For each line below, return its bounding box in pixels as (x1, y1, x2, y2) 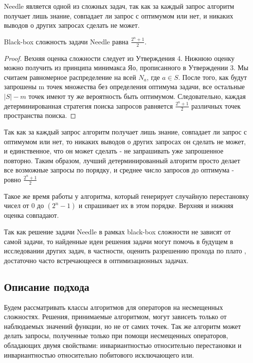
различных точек (191, 100, 241, 111)
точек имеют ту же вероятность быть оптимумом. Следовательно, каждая (28, 91, 246, 101)
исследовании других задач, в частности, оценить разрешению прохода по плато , (4, 246, 246, 256)
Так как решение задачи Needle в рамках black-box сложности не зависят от (4, 226, 231, 236)
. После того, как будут (178, 72, 247, 82)
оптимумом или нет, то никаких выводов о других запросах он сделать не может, (4, 136, 246, 146)
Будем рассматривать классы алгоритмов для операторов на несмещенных (4, 302, 223, 312)
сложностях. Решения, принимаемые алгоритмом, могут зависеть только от (4, 311, 227, 322)
